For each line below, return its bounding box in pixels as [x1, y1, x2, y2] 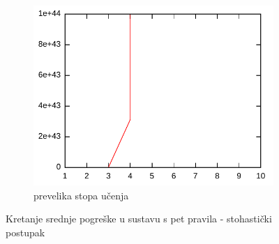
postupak [6, 224, 45, 239]
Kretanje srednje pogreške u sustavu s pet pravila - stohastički [6, 211, 272, 226]
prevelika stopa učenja [33, 188, 129, 202]
